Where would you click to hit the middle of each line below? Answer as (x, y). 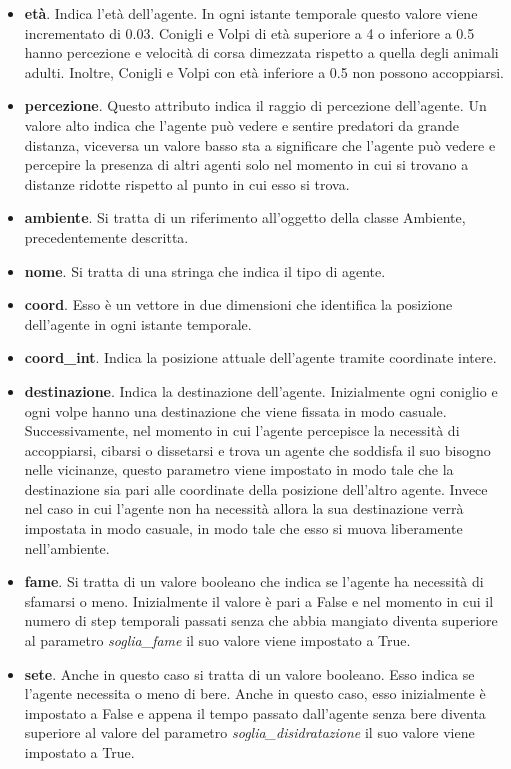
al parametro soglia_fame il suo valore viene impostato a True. (217, 640)
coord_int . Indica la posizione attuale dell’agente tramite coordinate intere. (260, 357)
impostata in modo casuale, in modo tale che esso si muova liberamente (243, 528)
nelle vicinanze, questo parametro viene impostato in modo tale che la (239, 469)
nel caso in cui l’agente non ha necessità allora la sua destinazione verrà (244, 508)
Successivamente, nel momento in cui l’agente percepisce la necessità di (242, 430)
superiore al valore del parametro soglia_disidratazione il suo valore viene (249, 732)
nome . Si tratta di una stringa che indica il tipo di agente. (205, 270)
